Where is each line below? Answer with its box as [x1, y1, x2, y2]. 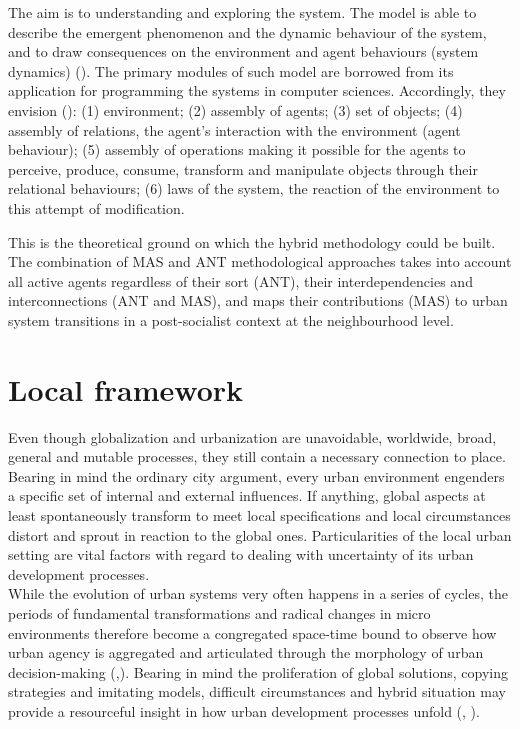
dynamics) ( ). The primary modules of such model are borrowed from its [8, 60, 454, 81]
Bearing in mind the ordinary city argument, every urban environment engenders [8, 465, 505, 486]
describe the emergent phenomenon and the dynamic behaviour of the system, [8, 21, 487, 42]
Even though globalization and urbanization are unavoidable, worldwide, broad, [8, 426, 497, 447]
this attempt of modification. [8, 197, 185, 218]
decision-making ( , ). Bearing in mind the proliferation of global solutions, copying [8, 661, 508, 682]
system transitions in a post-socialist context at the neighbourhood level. [8, 309, 454, 330]
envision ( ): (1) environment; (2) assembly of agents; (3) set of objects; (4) [8, 99, 463, 120]
